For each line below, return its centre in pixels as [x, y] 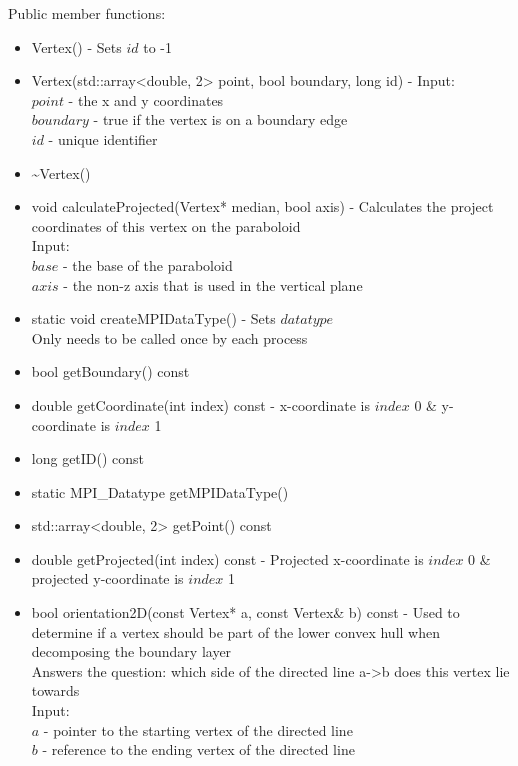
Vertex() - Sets [76, 46]
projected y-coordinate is [107, 578]
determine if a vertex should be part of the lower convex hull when [235, 631]
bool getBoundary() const [110, 371]
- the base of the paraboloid [147, 264]
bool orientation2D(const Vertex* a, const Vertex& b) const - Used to [245, 612]
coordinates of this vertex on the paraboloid [166, 225]
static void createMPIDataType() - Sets [153, 318]
